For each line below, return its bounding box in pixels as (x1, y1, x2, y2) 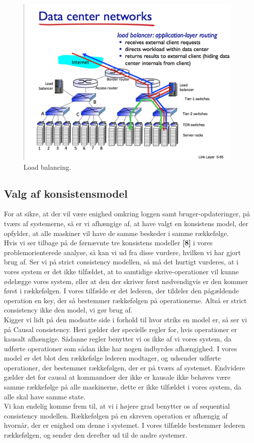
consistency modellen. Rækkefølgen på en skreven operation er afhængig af (4, 410, 228, 420)
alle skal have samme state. (4, 391, 86, 401)
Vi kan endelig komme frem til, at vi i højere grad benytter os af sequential (4, 401, 230, 411)
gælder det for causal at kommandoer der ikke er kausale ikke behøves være (4, 372, 231, 382)
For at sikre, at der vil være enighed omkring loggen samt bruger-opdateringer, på (4, 208, 250, 219)
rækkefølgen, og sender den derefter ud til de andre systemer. (4, 430, 187, 440)
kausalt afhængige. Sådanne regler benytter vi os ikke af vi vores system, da (4, 334, 231, 344)
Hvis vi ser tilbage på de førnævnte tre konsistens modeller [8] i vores (4, 237, 213, 248)
